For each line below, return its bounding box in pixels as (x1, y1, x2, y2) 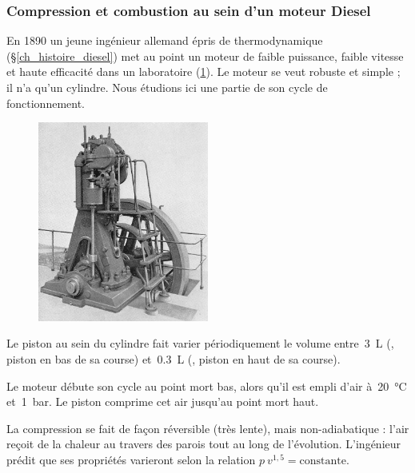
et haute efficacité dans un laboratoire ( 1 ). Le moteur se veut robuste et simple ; (6, 63, 401, 80)
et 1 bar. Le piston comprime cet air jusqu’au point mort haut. (6, 393, 319, 410)
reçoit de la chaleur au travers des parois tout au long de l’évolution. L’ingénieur (6, 435, 401, 452)
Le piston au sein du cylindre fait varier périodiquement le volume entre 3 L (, (6, 335, 394, 352)
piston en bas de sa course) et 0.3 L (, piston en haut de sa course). (6, 351, 341, 368)
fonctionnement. (6, 94, 86, 111)
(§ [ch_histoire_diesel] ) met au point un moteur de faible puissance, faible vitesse (6, 47, 404, 64)
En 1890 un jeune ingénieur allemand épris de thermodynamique (6, 32, 323, 49)
